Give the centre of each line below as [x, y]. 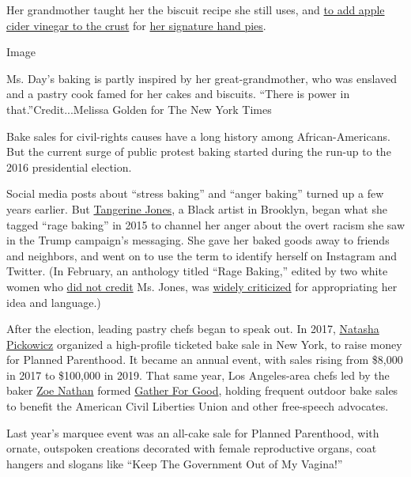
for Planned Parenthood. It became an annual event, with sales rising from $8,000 [205, 360]
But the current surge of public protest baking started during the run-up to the [199, 151]
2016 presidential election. [69, 167]
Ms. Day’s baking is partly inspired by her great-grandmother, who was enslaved [202, 78]
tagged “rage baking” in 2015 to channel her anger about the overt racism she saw [205, 224]
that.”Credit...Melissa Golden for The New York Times [139, 109]
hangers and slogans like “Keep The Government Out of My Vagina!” [175, 463]
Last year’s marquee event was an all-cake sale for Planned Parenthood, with [193, 432]
